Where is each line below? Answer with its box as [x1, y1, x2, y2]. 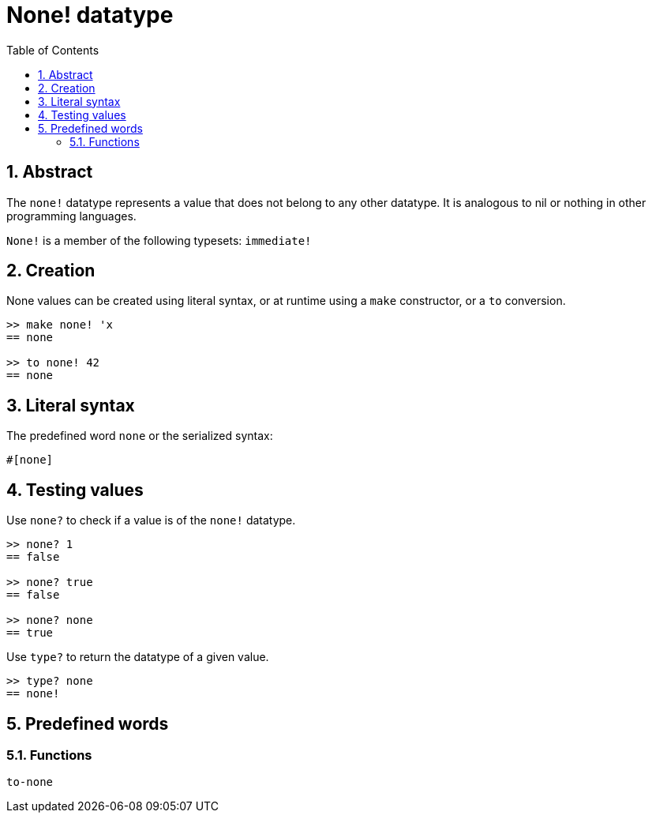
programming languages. [6, 209, 137, 223]
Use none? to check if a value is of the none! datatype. [6, 513, 296, 528]
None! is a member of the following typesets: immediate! [6, 233, 312, 247]
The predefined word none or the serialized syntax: [6, 429, 273, 443]
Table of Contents [6, 43, 99, 57]
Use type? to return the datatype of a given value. [6, 650, 269, 664]
